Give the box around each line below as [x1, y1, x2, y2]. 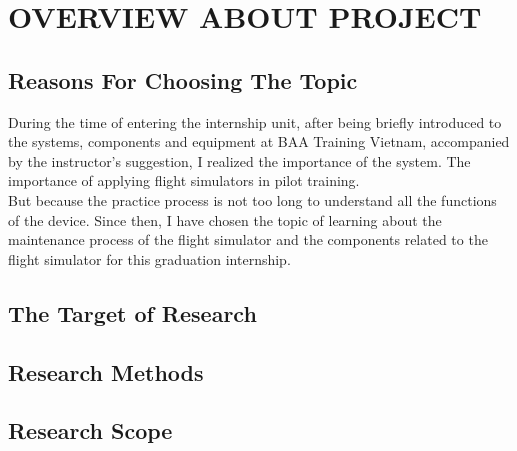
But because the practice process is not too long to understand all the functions [8, 189, 497, 210]
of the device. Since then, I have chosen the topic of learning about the [8, 209, 442, 230]
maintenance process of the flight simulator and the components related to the [8, 229, 488, 250]
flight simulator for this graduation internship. [8, 248, 291, 269]
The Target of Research [8, 297, 257, 328]
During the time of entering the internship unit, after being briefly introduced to [8, 111, 502, 132]
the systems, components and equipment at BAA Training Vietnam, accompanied [8, 131, 510, 152]
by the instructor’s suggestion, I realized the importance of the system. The [8, 150, 471, 171]
